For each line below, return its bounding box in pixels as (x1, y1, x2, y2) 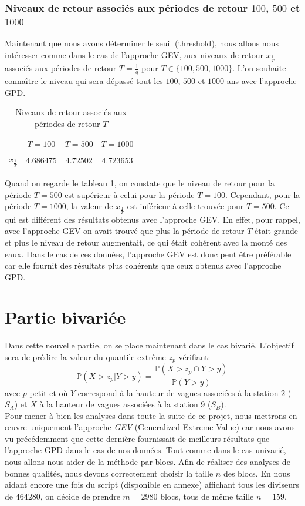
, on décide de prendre (40, 490, 120, 502)
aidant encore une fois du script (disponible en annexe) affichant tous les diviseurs (5, 478, 299, 491)
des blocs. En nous (223, 467, 290, 479)
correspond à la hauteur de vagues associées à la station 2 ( (77, 386, 292, 398)
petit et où (29, 386, 68, 398)
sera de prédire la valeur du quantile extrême (5, 351, 166, 363)
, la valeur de (66, 200, 113, 212)
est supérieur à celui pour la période (65, 188, 195, 200)
